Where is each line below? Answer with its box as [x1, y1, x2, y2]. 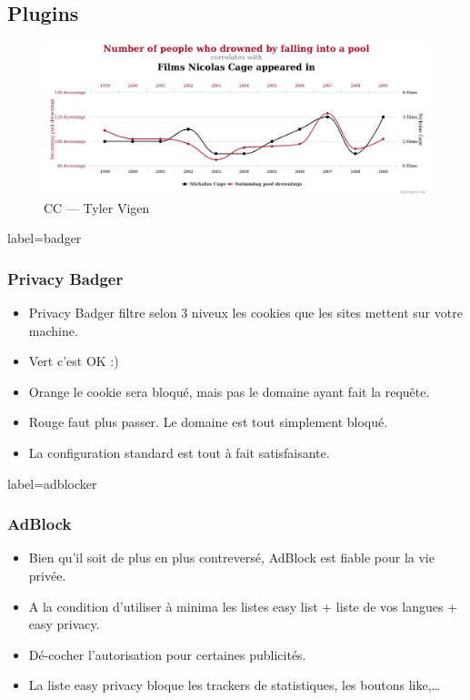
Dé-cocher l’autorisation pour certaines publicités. [28, 644, 306, 664]
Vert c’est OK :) [28, 351, 119, 370]
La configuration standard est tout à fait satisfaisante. [28, 443, 330, 462]
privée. [28, 566, 66, 585]
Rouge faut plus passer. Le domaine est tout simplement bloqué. [28, 412, 388, 431]
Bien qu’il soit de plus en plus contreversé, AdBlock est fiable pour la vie [28, 548, 435, 567]
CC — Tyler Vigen [44, 198, 150, 217]
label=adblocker [7, 473, 97, 492]
